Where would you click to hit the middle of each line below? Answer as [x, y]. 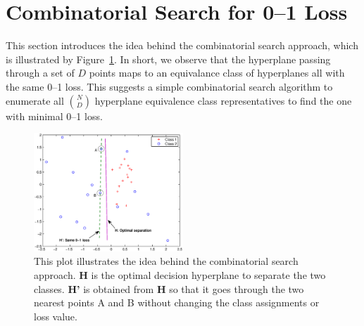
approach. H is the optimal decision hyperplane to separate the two [180, 275]
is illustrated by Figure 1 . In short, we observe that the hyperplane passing [168, 59]
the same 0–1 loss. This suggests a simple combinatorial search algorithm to [169, 86]
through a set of [40, 73]
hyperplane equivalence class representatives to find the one [223, 100]
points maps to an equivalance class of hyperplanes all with [217, 73]
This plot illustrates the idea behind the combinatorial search [166, 261]
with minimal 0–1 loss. [54, 116]
